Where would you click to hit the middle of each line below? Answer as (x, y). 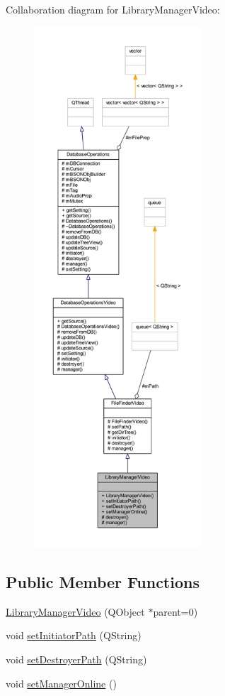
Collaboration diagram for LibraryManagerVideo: (113, 9)
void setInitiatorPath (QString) (74, 635)
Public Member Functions (103, 581)
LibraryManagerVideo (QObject (75, 611)
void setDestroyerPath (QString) (76, 659)
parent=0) (175, 611)
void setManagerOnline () (61, 683)
